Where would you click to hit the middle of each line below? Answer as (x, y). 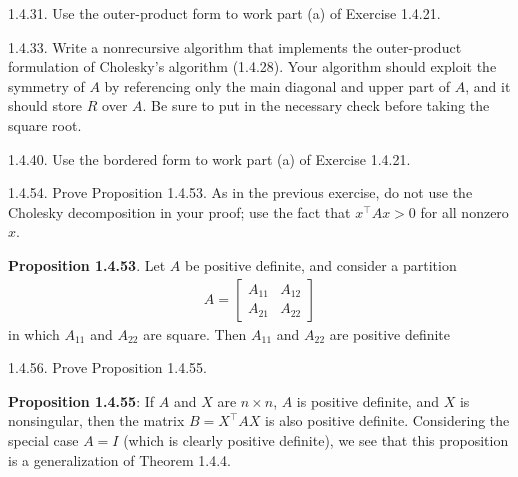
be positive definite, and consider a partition (320, 264)
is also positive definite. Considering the (387, 420)
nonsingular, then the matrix (96, 420)
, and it (488, 85)
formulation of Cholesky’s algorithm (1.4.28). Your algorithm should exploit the (252, 66)
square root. (45, 124)
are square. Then (195, 333)
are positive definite (390, 333)
